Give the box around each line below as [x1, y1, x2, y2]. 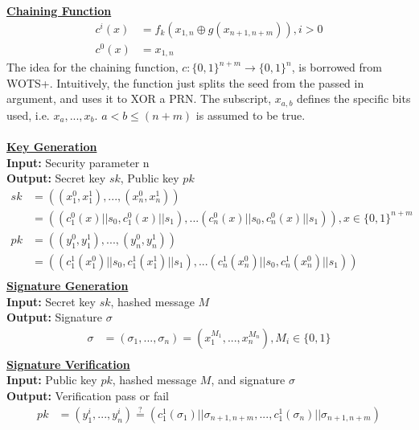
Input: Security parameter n [6, 154, 150, 170]
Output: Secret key [6, 170, 106, 186]
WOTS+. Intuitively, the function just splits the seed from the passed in [6, 74, 364, 91]
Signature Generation [6, 276, 129, 293]
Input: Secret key [6, 293, 96, 309]
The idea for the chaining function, [6, 59, 179, 76]
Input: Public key [6, 371, 97, 388]
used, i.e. [6, 106, 50, 123]
